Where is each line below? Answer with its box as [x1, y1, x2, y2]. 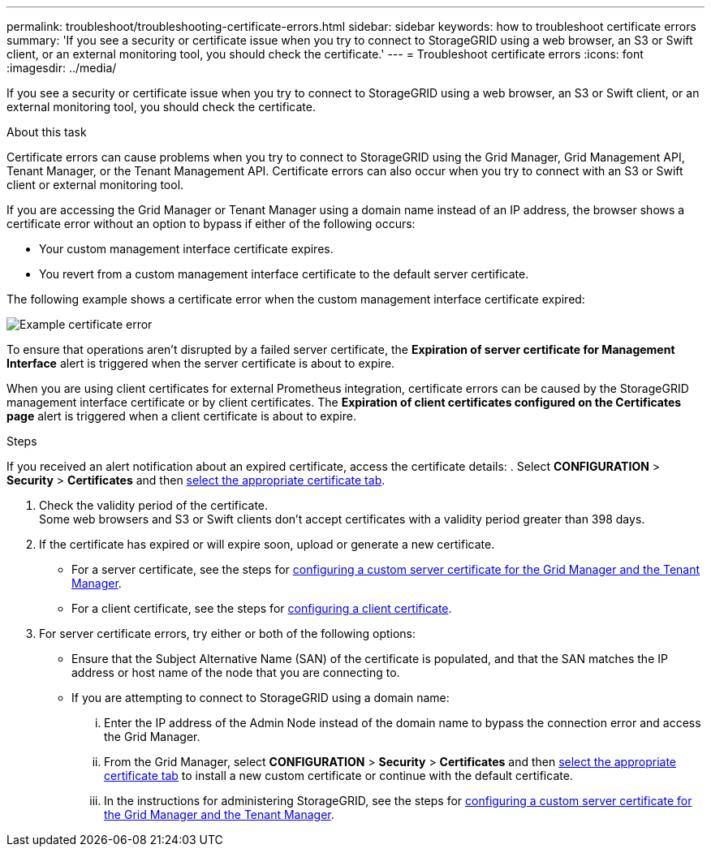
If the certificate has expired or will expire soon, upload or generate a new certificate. [39, 537, 495, 551]
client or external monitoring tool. [6, 178, 184, 192]
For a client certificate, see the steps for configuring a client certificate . [71, 601, 452, 615]
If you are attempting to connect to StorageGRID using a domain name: [71, 691, 450, 704]
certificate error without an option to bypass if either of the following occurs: [6, 217, 416, 230]
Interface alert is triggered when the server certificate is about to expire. [6, 356, 395, 370]
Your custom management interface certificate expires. [39, 242, 334, 256]
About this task [6, 125, 87, 139]
